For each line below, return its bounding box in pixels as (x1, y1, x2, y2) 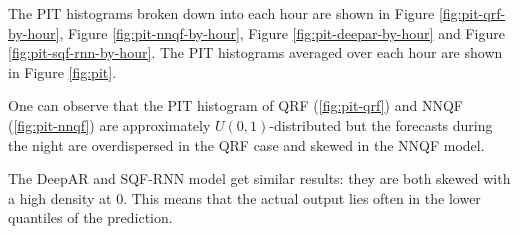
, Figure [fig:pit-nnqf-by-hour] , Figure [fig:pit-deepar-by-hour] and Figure (59, 22, 505, 43)
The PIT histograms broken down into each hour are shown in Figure (8, 3, 435, 23)
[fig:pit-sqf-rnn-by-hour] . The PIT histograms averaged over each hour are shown (8, 42, 503, 63)
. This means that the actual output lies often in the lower (123, 187, 481, 208)
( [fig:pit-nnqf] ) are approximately (8, 114, 211, 135)
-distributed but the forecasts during (269, 114, 493, 135)
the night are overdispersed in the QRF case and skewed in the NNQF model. (8, 134, 485, 155)
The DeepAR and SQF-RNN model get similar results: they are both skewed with (8, 168, 511, 189)
